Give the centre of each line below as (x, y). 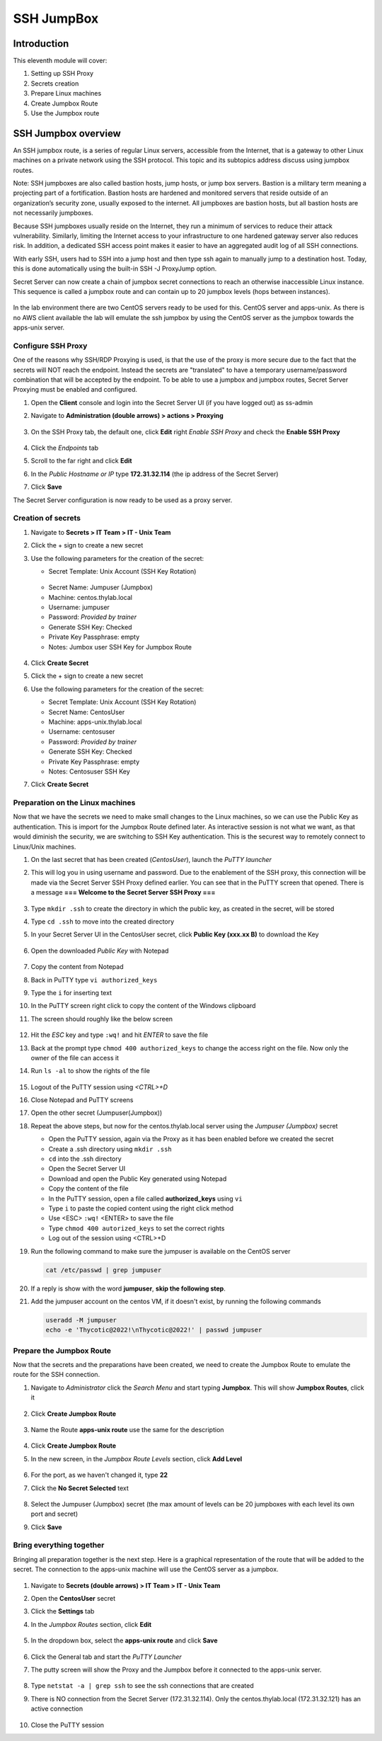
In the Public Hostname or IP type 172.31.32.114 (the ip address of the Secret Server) (155, 474)
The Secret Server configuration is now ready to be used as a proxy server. (123, 500)
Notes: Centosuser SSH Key (89, 771)
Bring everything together (59, 1546)
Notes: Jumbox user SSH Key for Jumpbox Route (120, 647)
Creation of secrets (47, 518)
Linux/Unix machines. (45, 846)
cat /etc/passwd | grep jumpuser (104, 1270)
